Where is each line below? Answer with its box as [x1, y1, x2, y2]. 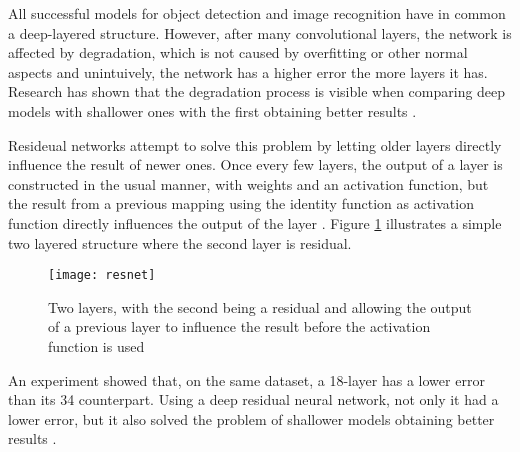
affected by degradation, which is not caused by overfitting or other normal [8, 42, 468, 63]
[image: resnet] [48, 268, 156, 283]
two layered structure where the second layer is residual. [8, 232, 352, 253]
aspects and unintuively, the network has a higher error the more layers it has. [8, 61, 488, 82]
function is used [48, 335, 145, 356]
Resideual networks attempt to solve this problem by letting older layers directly [8, 134, 502, 155]
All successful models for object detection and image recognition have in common [8, 3, 506, 23]
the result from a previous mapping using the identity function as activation [8, 193, 474, 214]
